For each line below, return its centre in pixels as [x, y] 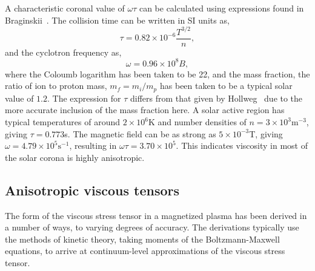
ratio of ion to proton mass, [56, 86]
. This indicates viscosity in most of [242, 145]
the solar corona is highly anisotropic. [75, 157]
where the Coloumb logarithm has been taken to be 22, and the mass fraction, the [157, 73]
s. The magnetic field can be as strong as [140, 133]
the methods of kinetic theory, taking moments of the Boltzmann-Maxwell [142, 239]
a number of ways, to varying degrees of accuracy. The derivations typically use [152, 227]
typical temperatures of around [62, 122]
